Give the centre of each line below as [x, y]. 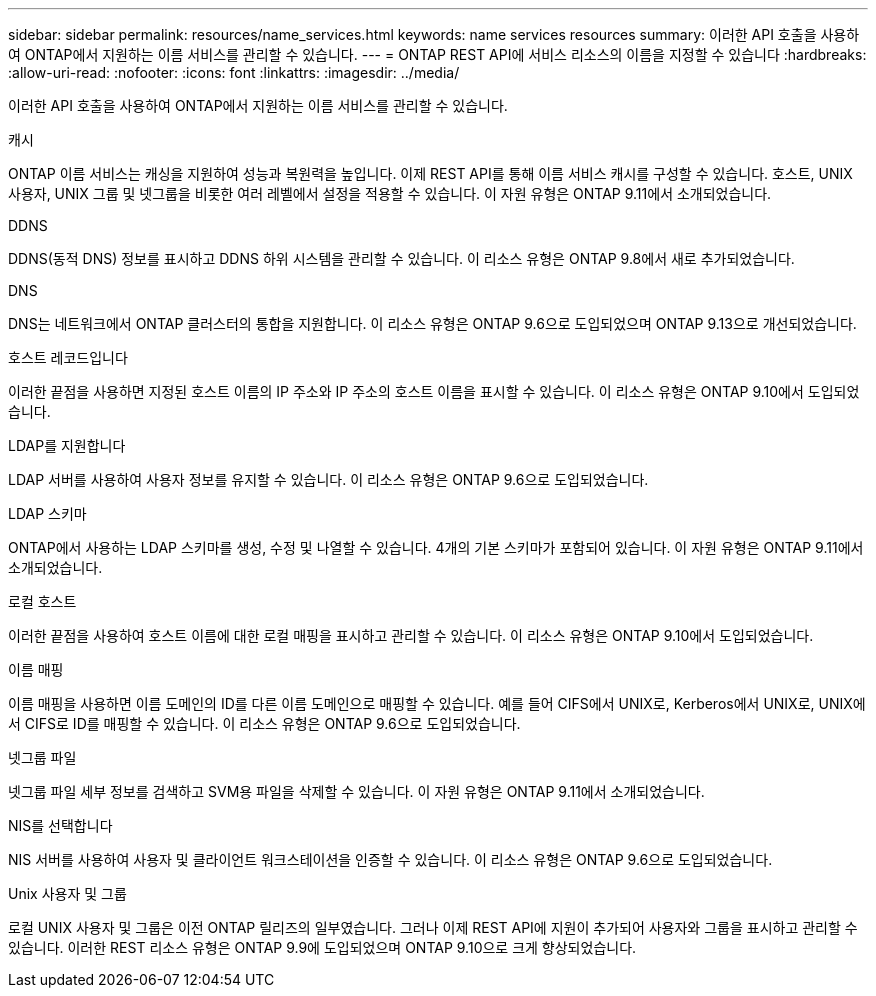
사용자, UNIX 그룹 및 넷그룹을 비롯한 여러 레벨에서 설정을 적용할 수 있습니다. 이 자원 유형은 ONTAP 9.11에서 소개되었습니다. [390, 193]
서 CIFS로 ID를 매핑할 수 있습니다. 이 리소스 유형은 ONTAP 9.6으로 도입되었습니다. [264, 723]
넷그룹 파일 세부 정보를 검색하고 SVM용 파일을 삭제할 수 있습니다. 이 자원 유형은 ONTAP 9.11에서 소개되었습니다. [356, 791]
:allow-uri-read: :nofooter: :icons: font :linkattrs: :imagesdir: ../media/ [234, 72]
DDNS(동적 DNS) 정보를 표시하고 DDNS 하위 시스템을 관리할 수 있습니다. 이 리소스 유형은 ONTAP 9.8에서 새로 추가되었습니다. [401, 258]
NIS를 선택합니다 [60, 825]
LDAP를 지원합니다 [67, 445]
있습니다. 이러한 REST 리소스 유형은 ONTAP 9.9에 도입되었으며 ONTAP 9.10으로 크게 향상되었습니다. [322, 947]
